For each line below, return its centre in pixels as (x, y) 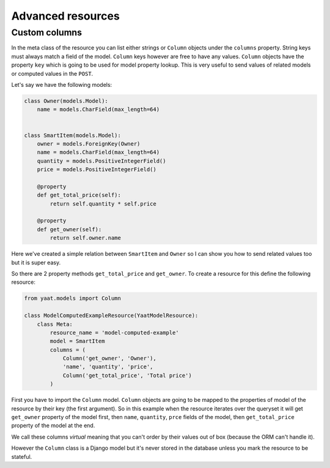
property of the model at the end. (53, 426)
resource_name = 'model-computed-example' (115, 332)
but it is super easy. (36, 262)
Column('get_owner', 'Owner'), (110, 358)
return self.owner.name (86, 238)
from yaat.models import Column (73, 299)
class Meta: (55, 324)
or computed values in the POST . (52, 73)
